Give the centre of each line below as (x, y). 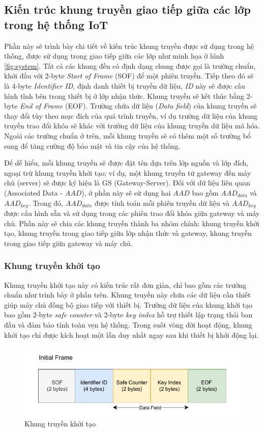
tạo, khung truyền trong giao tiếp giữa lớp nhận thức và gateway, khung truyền (128, 233)
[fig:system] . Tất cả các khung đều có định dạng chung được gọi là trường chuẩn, (130, 65)
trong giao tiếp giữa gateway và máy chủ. (68, 243)
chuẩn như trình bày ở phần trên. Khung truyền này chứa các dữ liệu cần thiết (127, 295)
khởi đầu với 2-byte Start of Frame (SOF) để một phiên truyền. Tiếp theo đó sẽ (129, 76)
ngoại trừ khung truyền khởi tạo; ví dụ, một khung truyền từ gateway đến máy (128, 172)
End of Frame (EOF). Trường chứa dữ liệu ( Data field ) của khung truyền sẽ (138, 106)
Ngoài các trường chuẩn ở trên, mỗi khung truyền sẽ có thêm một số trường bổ (127, 135)
